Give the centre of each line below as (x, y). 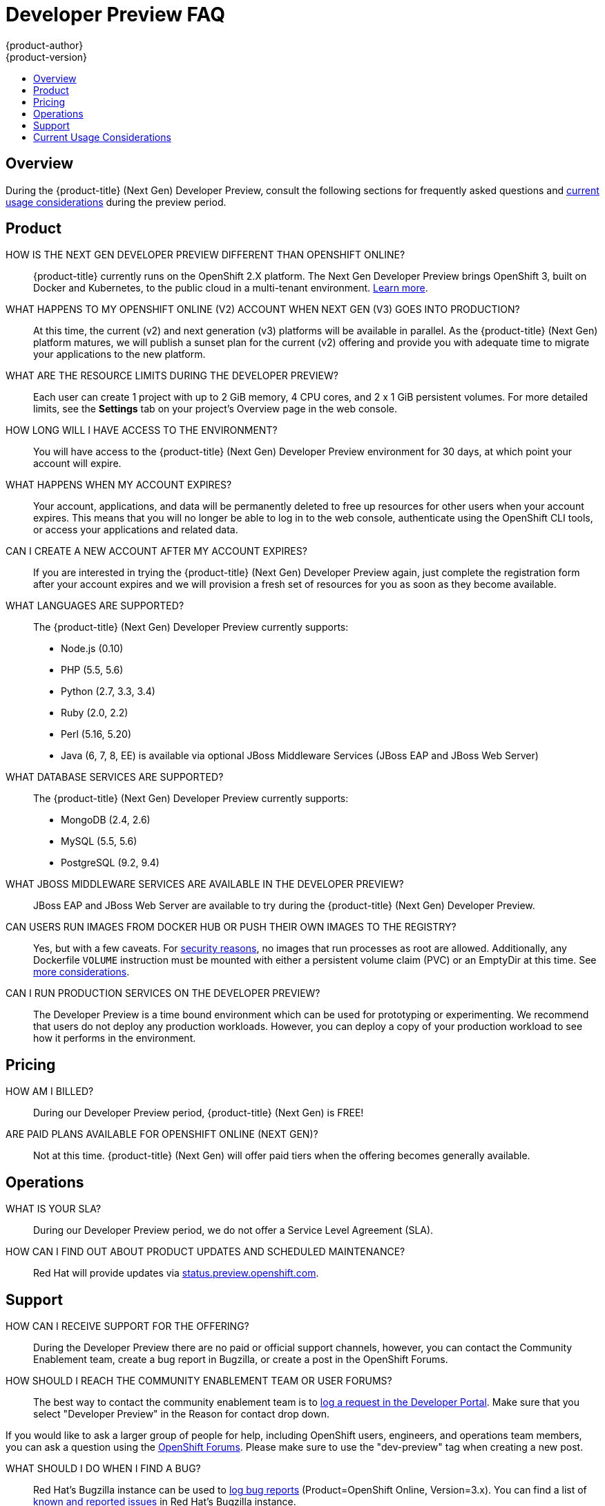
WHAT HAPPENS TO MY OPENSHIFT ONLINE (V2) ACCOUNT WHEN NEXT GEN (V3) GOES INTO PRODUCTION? (263, 309)
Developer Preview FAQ (115, 15)
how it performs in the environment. (115, 1038)
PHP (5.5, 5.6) (92, 670)
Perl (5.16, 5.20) (96, 734)
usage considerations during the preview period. (116, 202)
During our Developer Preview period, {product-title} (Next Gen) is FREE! (199, 1113)
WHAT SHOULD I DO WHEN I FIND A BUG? (103, 1468)
